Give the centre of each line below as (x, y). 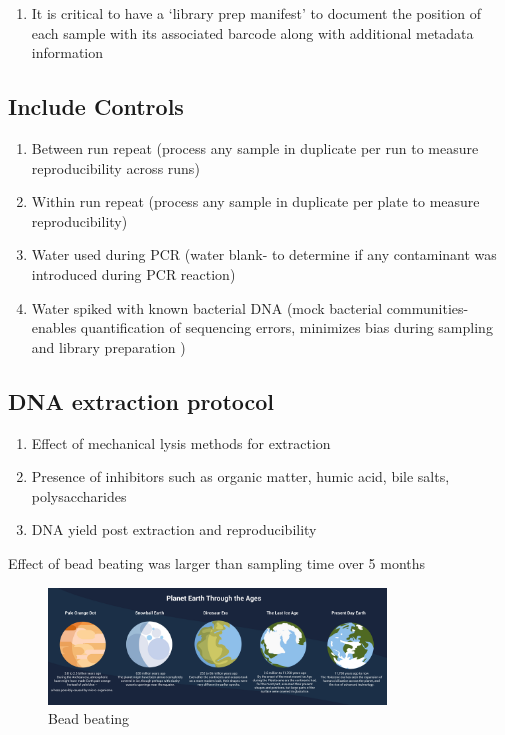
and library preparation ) (108, 346)
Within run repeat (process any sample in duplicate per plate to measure (255, 201)
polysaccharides (79, 495)
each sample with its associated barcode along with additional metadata (252, 32)
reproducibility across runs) (115, 167)
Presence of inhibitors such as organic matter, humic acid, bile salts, (240, 476)
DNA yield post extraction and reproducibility (174, 529)
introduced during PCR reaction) (133, 273)
